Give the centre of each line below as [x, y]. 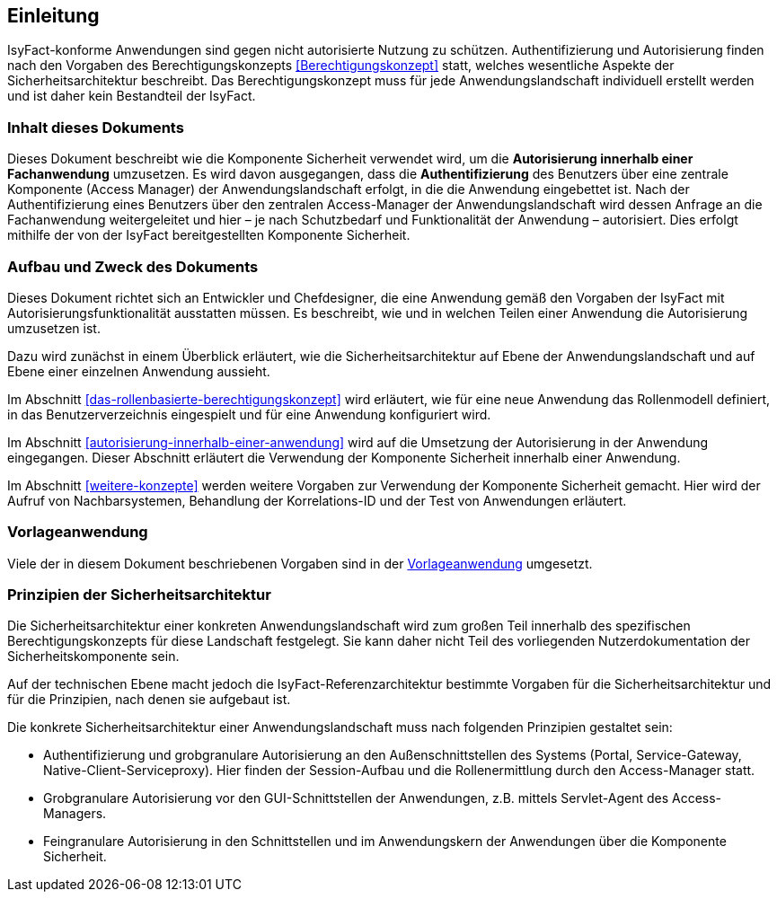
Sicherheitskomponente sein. [93, 657]
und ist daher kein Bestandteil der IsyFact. [132, 96]
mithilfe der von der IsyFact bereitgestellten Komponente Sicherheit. [209, 235]
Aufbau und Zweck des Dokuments [133, 266]
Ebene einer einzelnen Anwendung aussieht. [139, 371]
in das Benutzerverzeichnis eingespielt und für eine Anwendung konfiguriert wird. [249, 414]
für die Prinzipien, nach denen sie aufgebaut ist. [149, 700]
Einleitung [53, 16]
